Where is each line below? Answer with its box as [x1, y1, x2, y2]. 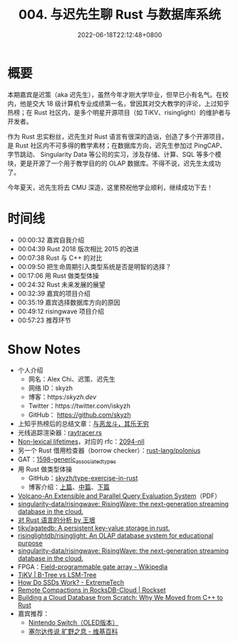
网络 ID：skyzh [28, 383, 73, 392]
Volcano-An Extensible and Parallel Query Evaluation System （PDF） [17, 491, 221, 500]
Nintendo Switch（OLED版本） [28, 618, 119, 627]
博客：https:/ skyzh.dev [28, 392, 97, 401]
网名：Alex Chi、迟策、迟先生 [28, 374, 115, 383]
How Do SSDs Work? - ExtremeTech [17, 579, 125, 587]
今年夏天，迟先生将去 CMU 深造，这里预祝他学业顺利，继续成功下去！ [7, 183, 214, 191]
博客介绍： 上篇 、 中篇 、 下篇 [28, 483, 110, 491]
